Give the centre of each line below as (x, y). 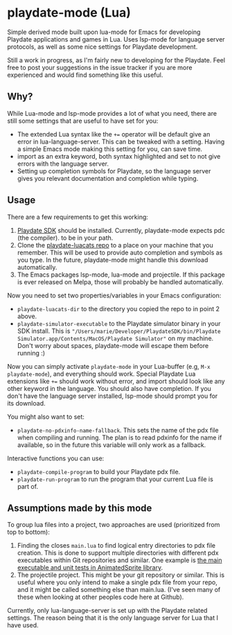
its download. (26, 403)
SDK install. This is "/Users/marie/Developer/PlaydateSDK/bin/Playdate (119, 331)
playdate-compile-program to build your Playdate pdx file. (99, 471)
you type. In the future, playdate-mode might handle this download (113, 260)
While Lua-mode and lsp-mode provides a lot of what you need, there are (112, 113)
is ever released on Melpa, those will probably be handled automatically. (120, 281)
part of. (28, 486)
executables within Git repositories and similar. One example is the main (120, 560)
